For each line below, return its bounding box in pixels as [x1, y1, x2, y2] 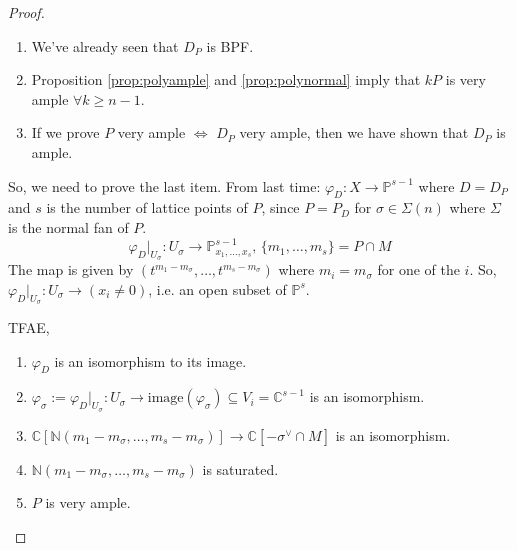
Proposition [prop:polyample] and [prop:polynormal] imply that [31, 69, 421, 90]
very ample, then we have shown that [239, 122, 469, 143]
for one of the [377, 259, 460, 280]
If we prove [31, 122, 100, 143]
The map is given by [8, 259, 134, 280]
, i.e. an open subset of [148, 278, 287, 299]
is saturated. [202, 458, 279, 479]
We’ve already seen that [31, 35, 179, 56]
